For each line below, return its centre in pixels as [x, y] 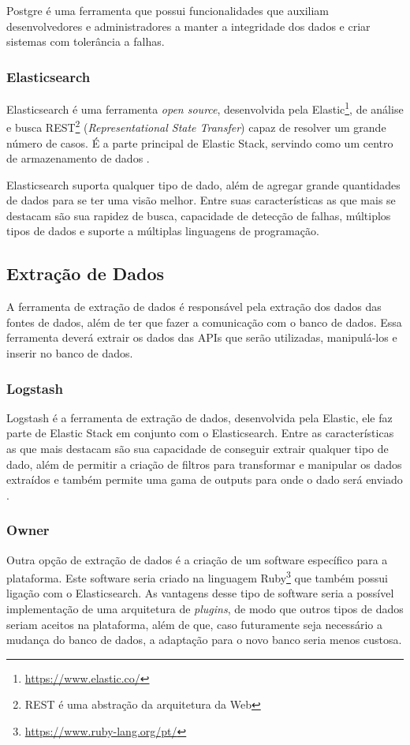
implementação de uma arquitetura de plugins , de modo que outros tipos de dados [205, 609]
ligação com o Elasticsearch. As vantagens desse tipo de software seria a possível [200, 593]
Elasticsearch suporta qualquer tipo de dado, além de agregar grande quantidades [203, 184]
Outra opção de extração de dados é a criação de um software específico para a [197, 559]
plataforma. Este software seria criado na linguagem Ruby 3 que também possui [197, 577]
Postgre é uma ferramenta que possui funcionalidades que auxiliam [168, 10]
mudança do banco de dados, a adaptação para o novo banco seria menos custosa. [204, 640]
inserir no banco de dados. [70, 353]
